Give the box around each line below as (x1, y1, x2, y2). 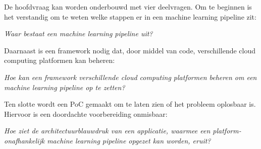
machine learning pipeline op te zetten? (4, 82, 125, 92)
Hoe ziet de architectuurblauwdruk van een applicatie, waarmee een (4, 125, 211, 136)
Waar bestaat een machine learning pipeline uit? (4, 28, 153, 39)
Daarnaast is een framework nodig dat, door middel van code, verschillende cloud (4, 45, 256, 55)
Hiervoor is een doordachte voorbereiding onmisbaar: (4, 108, 168, 119)
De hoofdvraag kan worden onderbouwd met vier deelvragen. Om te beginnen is (4, 2, 252, 12)
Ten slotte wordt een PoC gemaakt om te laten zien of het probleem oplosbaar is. (4, 99, 256, 109)
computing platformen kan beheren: (4, 55, 115, 65)
